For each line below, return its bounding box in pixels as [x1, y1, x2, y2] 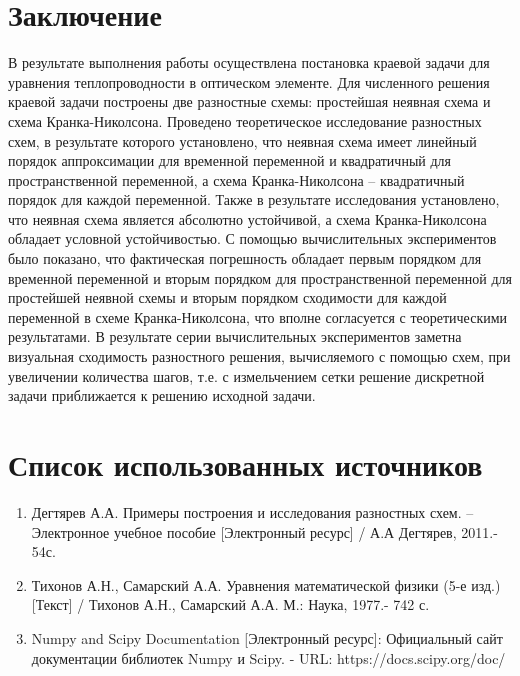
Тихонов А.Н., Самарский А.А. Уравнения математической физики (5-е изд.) [31, 574, 501, 595]
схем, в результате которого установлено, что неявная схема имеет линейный [8, 130, 477, 151]
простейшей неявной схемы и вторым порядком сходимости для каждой [8, 287, 447, 308]
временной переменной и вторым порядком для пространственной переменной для [8, 267, 512, 288]
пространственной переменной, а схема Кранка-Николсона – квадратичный [8, 169, 465, 190]
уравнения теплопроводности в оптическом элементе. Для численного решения [8, 71, 490, 92]
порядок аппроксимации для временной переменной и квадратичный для [8, 150, 452, 171]
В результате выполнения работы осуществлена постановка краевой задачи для [8, 52, 490, 73]
